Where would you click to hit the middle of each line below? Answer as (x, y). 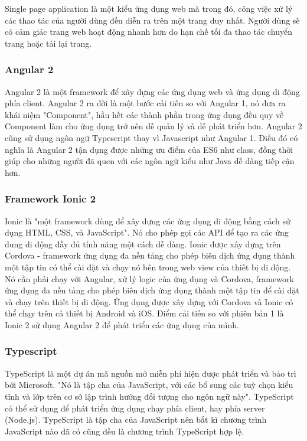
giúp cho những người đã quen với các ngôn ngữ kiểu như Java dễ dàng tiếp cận (150, 161)
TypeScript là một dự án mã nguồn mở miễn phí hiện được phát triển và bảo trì (151, 373)
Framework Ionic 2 (50, 199)
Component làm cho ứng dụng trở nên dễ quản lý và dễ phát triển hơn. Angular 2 (153, 126)
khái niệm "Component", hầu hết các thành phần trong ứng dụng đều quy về (144, 114)
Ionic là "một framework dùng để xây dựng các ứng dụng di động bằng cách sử (148, 220)
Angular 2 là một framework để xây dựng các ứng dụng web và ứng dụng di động (152, 91)
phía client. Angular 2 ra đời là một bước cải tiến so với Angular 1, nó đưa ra (145, 103)
